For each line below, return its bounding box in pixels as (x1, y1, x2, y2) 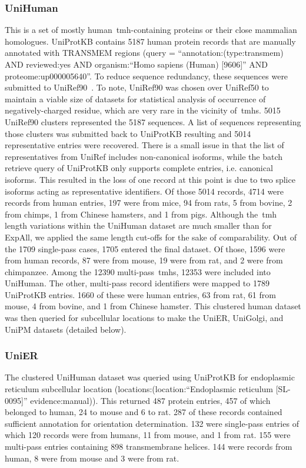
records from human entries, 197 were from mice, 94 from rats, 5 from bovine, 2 (5, 196, 292, 209)
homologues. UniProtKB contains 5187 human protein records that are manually (5, 35, 296, 47)
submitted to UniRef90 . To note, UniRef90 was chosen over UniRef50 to (5, 81, 269, 93)
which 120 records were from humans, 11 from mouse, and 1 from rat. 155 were (5, 429, 291, 441)
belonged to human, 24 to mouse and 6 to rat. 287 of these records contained (5, 406, 282, 418)
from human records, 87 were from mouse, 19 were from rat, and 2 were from (5, 254, 283, 266)
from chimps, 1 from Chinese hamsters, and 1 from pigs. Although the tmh (5, 208, 277, 220)
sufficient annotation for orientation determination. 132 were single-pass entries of (5, 417, 299, 429)
